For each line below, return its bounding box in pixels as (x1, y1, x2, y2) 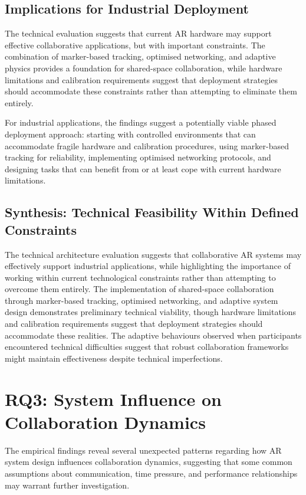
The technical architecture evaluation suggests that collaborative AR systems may (5, 248, 302, 260)
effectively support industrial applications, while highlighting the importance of (5, 260, 291, 272)
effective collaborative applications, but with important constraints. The (5, 38, 265, 51)
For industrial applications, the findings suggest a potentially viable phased (5, 116, 277, 129)
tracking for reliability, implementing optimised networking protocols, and (5, 151, 271, 163)
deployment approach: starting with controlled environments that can (5, 127, 256, 140)
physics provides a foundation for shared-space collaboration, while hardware (5, 61, 282, 74)
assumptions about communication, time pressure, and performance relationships (5, 467, 298, 479)
